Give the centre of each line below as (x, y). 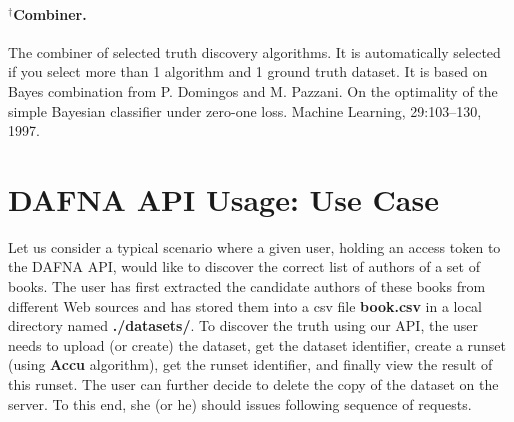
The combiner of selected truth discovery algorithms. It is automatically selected (254, 51)
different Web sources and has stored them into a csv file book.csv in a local (245, 305)
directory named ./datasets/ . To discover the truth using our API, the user (243, 325)
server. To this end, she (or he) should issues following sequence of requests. (240, 403)
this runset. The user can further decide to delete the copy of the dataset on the (253, 384)
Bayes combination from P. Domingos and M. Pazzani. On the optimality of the (253, 90)
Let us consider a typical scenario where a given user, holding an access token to (254, 246)
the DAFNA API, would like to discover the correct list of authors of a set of (244, 266)
